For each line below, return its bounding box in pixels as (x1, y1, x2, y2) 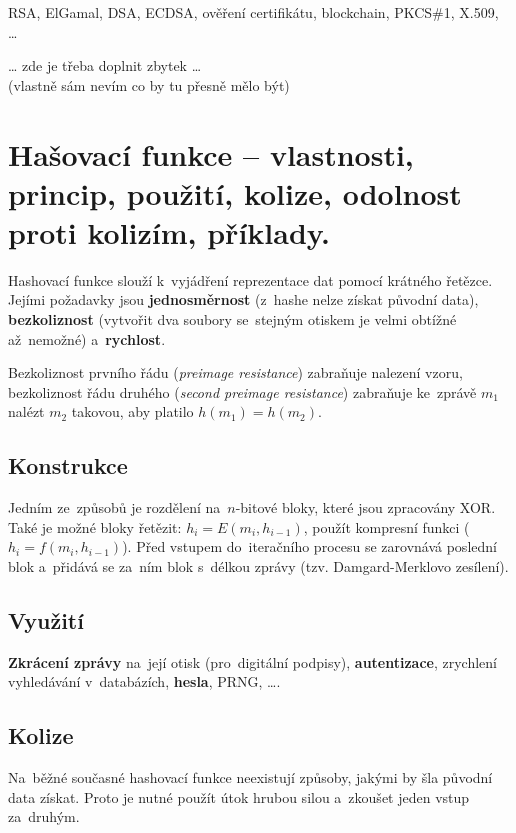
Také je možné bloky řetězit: (8, 516, 182, 537)
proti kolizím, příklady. (8, 211, 331, 252)
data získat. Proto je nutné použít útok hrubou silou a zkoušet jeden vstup (8, 786, 470, 807)
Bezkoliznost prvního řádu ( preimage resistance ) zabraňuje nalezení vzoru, (8, 362, 463, 383)
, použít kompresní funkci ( (303, 516, 470, 537)
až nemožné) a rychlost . (8, 328, 166, 349)
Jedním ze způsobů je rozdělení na (8, 497, 221, 518)
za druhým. (8, 806, 80, 827)
